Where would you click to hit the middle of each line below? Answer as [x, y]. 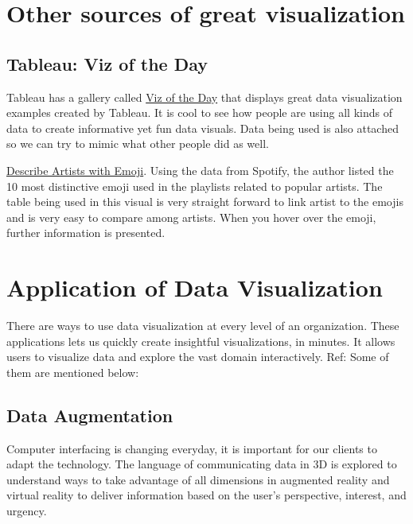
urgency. [27, 510]
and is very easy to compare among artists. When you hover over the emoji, [191, 217]
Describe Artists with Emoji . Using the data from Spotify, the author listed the [200, 170]
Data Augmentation [90, 415]
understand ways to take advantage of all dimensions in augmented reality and [198, 479]
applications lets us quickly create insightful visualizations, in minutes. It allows [201, 341]
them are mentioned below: [73, 372]
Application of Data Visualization [195, 287]
